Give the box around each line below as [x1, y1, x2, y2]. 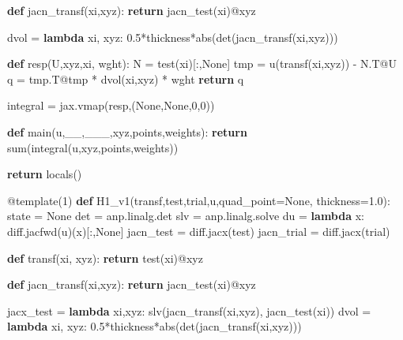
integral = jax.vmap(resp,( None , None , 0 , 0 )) [7, 97, 215, 114]
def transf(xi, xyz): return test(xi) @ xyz [7, 249, 203, 266]
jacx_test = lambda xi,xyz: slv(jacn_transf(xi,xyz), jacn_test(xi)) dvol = [7, 302, 371, 319]
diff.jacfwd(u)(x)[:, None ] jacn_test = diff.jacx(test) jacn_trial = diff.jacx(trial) [7, 222, 390, 239]
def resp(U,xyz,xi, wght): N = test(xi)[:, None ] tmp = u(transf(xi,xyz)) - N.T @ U [7, 55, 397, 72]
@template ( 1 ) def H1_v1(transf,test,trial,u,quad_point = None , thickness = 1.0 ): [7, 192, 390, 208]
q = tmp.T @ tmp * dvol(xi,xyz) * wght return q [7, 70, 244, 87]
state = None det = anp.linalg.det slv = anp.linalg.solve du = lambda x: [7, 207, 364, 224]
